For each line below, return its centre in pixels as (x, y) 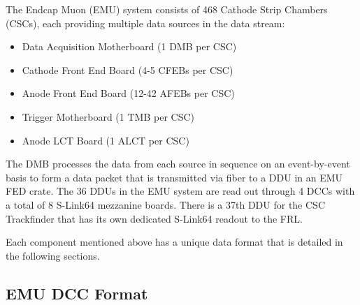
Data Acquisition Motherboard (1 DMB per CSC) (129, 46)
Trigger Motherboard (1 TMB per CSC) (108, 116)
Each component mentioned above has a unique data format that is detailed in (174, 242)
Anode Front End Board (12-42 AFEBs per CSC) (128, 93)
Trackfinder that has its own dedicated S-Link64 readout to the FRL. (154, 218)
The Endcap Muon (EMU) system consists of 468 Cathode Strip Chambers (167, 9)
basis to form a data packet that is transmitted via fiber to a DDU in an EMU (174, 177)
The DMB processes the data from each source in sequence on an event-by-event (178, 164)
